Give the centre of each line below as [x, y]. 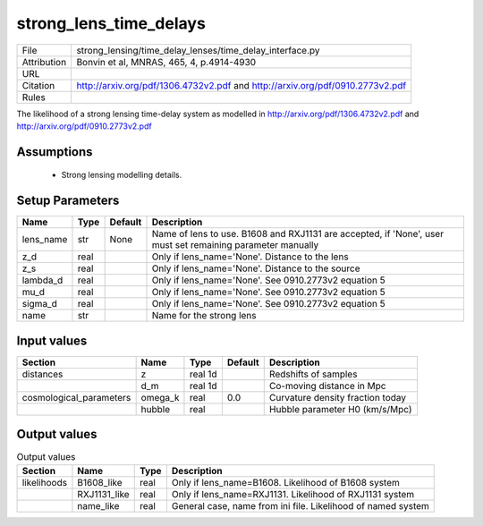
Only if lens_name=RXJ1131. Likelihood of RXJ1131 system [293, 494]
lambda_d [42, 280]
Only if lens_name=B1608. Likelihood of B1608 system [285, 482]
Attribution [44, 62]
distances [42, 374]
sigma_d [39, 304]
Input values [52, 340]
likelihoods [44, 482]
